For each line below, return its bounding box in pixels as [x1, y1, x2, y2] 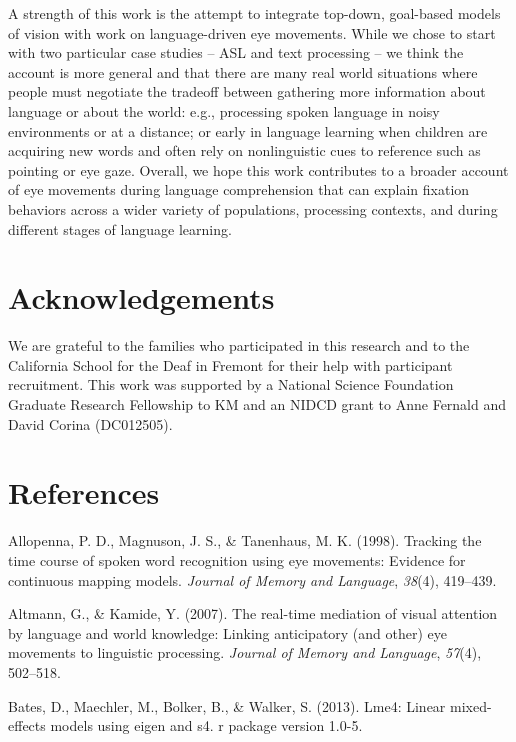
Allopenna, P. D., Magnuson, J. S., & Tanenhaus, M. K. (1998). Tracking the [8, 530, 482, 551]
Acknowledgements [8, 277, 275, 318]
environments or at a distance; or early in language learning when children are [8, 120, 488, 141]
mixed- [449, 695, 492, 716]
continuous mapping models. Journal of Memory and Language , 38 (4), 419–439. [8, 569, 497, 590]
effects [8, 715, 46, 736]
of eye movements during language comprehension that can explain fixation [8, 179, 470, 200]
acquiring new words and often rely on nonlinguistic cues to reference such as [8, 140, 481, 161]
